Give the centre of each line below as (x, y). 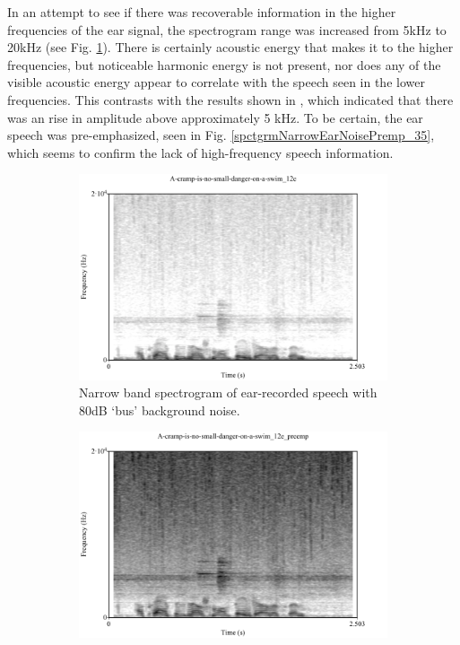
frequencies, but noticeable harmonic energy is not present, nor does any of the (224, 64)
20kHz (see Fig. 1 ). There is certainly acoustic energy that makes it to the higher (230, 47)
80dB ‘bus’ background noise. (160, 410)
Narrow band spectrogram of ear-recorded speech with (228, 392)
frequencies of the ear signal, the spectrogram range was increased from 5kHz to (227, 29)
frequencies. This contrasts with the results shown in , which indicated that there (230, 99)
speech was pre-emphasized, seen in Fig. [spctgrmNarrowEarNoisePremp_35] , (221, 135)
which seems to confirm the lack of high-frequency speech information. (200, 152)
